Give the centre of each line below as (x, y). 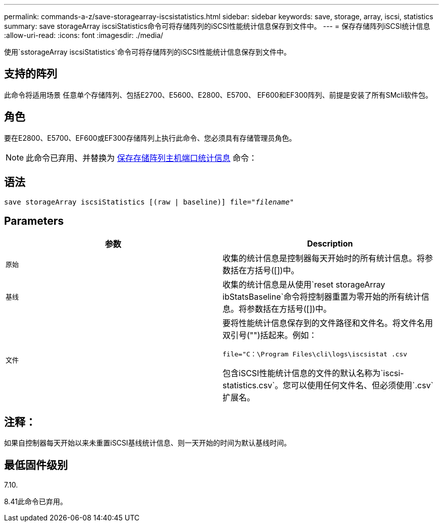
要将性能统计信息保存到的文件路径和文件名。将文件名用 (328, 323)
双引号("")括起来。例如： (270, 335)
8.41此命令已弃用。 (36, 502)
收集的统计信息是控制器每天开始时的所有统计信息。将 (324, 258)
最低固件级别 (36, 465)
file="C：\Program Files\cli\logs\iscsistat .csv (315, 354)
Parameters (34, 221)
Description (330, 244)
